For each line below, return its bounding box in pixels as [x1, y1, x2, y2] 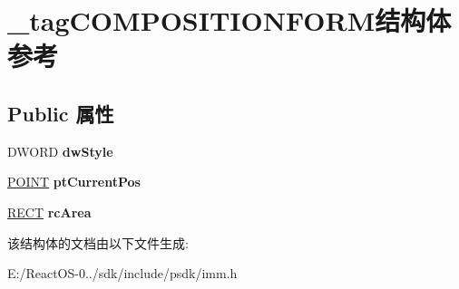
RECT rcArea [7, 202, 92, 221]
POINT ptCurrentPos [7, 172, 141, 191]
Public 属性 [7, 99, 114, 127]
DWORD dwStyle [7, 141, 113, 160]
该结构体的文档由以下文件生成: [7, 233, 189, 252]
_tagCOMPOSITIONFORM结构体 [7, 2, 452, 39]
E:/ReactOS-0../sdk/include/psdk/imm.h [7, 264, 238, 283]
